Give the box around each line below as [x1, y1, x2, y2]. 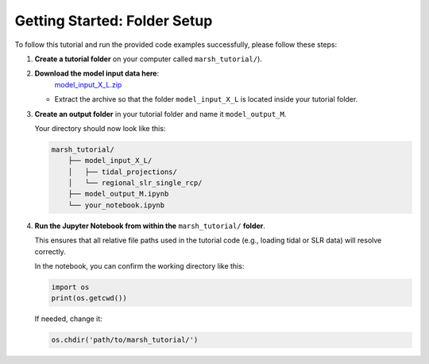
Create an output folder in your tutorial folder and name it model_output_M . [34, 109, 287, 118]
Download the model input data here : [34, 68, 159, 79]
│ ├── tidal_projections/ [68, 167, 178, 176]
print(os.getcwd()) [51, 294, 127, 303]
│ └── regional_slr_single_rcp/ [68, 179, 203, 188]
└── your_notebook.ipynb [68, 200, 165, 210]
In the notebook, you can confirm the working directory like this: [34, 261, 245, 270]
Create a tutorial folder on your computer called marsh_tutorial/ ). [34, 54, 262, 64]
